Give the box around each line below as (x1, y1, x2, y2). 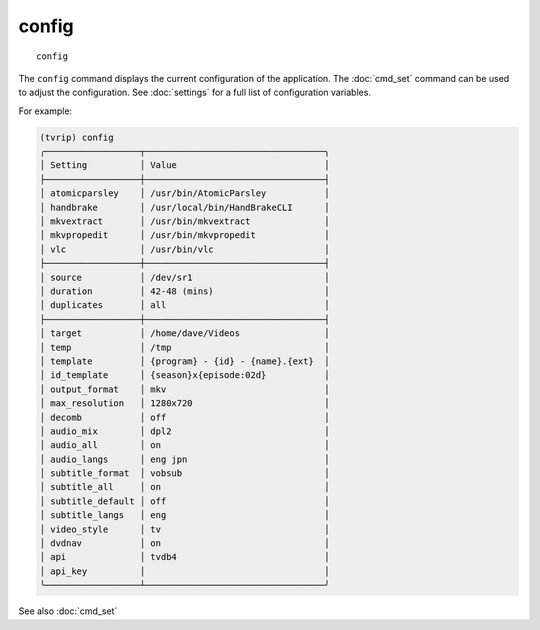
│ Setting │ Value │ (39, 160, 330, 171)
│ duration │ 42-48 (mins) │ (39, 286, 330, 297)
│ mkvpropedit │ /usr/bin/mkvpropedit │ (39, 230, 330, 241)
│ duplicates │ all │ (39, 300, 330, 311)
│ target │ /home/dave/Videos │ (39, 328, 330, 339)
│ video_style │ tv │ (39, 523, 330, 535)
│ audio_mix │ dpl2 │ (39, 425, 330, 437)
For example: (18, 105, 73, 117)
